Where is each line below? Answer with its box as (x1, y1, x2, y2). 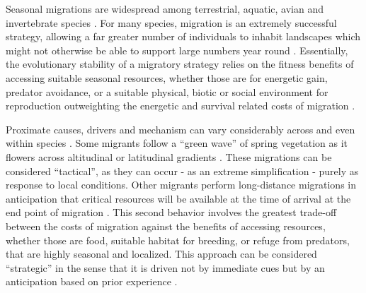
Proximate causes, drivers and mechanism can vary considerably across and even (6, 121, 355, 136)
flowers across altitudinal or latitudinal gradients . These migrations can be (6, 149, 332, 164)
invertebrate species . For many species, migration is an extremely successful (6, 15, 337, 30)
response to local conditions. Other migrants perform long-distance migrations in (6, 177, 356, 192)
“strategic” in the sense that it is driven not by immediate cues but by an (6, 260, 325, 275)
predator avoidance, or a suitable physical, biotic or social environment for (6, 84, 328, 99)
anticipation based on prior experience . (6, 274, 178, 289)
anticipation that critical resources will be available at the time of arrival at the (6, 191, 351, 205)
